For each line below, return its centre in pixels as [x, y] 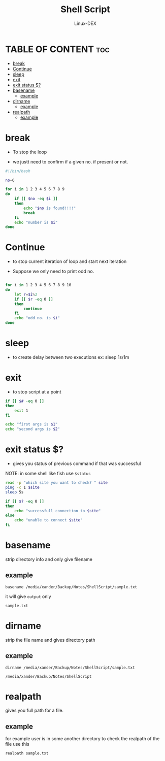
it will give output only [28, 596]
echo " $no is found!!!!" [50, 208]
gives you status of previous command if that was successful [77, 464]
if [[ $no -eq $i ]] [36, 199]
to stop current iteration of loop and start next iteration [70, 261]
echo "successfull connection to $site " [58, 511]
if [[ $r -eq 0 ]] [34, 299]
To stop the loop [30, 152]
